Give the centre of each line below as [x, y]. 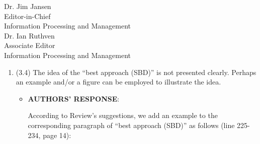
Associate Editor [30, 45]
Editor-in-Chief [27, 16]
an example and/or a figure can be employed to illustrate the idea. [118, 82]
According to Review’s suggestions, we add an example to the [123, 115]
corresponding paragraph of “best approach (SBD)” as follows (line [131, 125]
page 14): [57, 135]
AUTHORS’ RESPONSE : [74, 98]
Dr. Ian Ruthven [29, 35]
